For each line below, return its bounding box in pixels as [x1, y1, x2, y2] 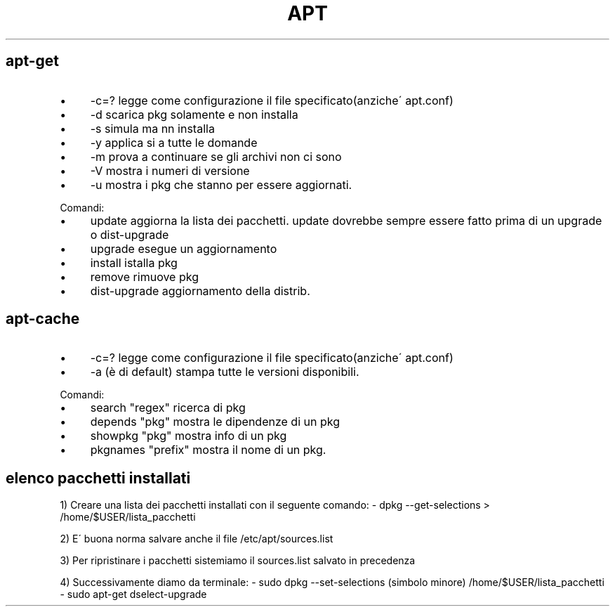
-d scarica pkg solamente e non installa [90, 107, 298, 122]
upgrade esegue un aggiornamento [90, 241, 277, 256]
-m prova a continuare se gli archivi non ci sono [90, 149, 342, 164]
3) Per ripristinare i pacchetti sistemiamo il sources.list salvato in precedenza [60, 554, 416, 567]
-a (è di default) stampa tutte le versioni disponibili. [90, 365, 359, 379]
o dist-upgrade [90, 227, 169, 242]
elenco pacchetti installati [6, 469, 191, 487]
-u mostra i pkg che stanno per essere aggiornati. [90, 177, 352, 192]
